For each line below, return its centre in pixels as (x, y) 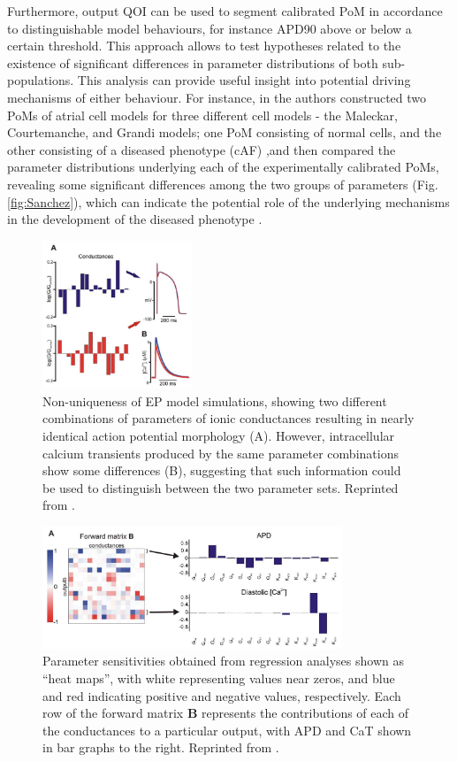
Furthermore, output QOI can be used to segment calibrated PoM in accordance (225, 11)
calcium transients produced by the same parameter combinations (221, 453)
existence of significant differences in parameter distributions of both (193, 62)
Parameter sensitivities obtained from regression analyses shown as (223, 661)
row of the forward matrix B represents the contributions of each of (226, 713)
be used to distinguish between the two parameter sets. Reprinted (221, 487)
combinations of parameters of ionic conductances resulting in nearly (228, 418)
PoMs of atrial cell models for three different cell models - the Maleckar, (202, 115)
